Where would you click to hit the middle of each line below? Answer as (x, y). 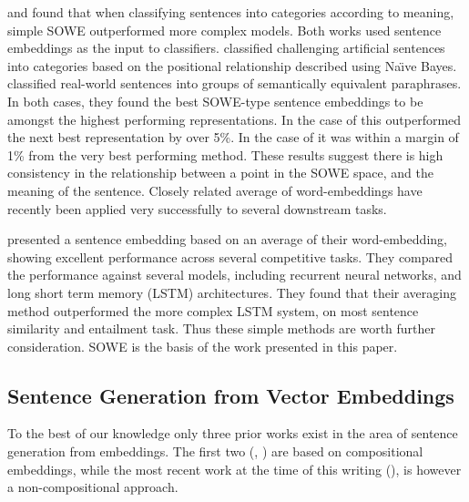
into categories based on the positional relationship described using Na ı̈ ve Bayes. (232, 65)
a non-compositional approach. (93, 487)
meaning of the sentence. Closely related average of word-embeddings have (215, 190)
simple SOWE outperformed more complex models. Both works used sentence (224, 30)
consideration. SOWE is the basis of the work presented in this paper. (203, 346)
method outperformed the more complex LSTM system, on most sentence (213, 310)
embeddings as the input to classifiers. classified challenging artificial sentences (226, 48)
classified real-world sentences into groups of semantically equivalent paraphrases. (234, 83)
